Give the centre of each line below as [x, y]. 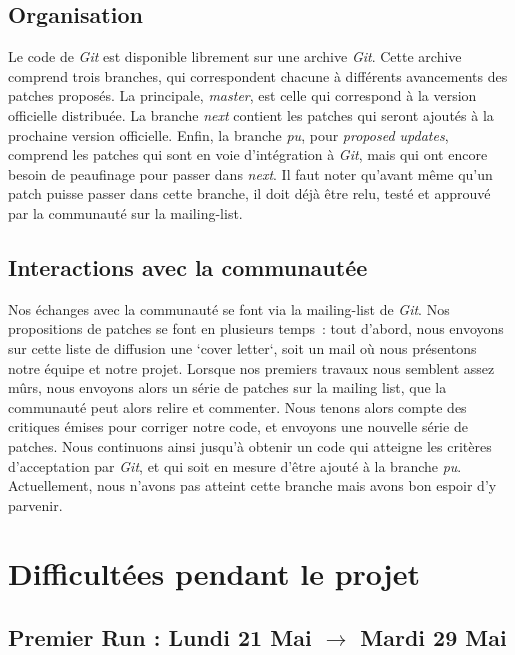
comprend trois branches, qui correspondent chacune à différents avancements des [258, 75]
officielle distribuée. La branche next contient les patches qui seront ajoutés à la [251, 114]
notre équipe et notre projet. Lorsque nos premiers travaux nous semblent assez [251, 367]
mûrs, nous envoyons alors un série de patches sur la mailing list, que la [227, 387]
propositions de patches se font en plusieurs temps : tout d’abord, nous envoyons [256, 328]
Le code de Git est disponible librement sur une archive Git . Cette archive [235, 56]
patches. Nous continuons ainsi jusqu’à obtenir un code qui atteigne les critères [250, 445]
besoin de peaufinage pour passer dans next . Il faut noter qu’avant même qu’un [250, 173]
